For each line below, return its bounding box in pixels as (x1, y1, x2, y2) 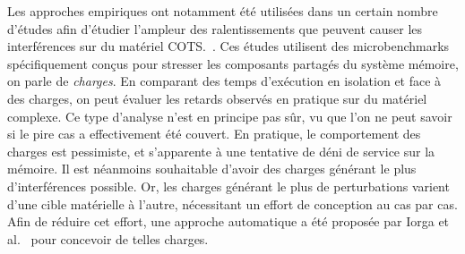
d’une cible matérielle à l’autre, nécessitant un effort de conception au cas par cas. (7, 194, 458, 213)
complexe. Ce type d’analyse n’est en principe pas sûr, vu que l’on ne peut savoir (7, 106, 452, 125)
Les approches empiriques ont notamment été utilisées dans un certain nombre (7, 2, 438, 20)
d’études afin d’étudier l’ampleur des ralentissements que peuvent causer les (7, 19, 423, 38)
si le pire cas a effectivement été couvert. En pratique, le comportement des (7, 124, 421, 143)
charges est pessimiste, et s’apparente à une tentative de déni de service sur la (7, 141, 435, 160)
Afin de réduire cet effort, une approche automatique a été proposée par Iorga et (7, 212, 450, 231)
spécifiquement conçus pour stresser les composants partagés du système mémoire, (7, 54, 459, 72)
